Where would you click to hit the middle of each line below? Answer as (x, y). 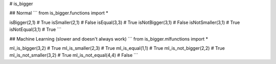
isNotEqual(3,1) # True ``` (36, 29)
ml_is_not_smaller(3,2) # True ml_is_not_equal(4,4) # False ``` (74, 55)
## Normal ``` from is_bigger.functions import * (59, 13)
